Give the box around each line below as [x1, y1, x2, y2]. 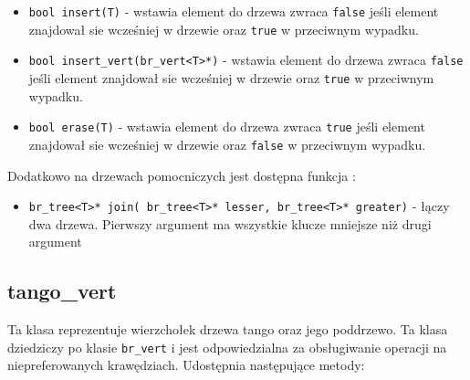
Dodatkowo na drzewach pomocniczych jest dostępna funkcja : [7, 165, 356, 185]
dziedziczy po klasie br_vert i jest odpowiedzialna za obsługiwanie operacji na [7, 337, 447, 356]
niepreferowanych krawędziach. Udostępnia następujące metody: [7, 355, 365, 375]
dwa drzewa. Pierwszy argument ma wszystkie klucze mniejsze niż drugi [28, 214, 432, 233]
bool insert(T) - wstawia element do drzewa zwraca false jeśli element [28, 2, 439, 20]
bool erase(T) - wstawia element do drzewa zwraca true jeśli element [28, 117, 425, 136]
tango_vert [7, 277, 117, 305]
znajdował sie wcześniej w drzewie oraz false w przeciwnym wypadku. [28, 134, 426, 153]
